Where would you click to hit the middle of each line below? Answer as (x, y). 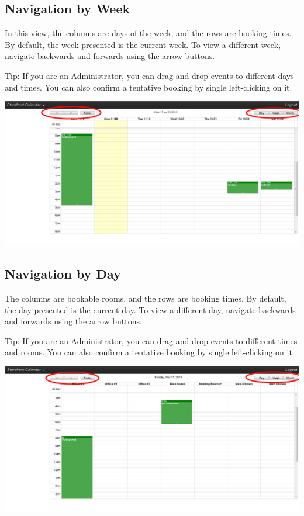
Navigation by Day (63, 274)
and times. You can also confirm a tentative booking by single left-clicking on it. (148, 87)
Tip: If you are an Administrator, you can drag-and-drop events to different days (149, 75)
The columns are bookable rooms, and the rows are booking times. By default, (146, 298)
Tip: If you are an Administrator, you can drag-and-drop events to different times (151, 340)
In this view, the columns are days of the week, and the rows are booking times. (148, 33)
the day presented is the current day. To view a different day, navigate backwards (150, 309)
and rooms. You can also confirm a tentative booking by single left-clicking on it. (150, 352)
